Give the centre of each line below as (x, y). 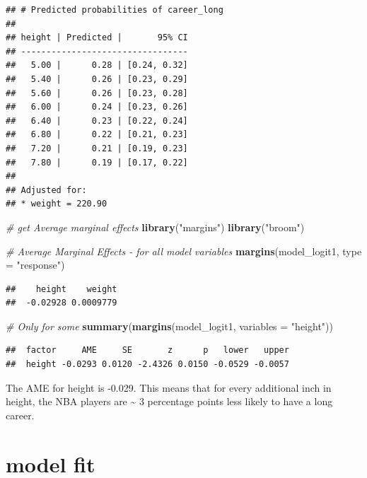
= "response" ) (35, 265)
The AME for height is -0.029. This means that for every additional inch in (169, 387)
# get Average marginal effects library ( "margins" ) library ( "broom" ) (155, 227)
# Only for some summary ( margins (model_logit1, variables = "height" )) (169, 326)
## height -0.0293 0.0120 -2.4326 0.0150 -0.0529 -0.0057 (147, 365)
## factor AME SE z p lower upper (147, 350)
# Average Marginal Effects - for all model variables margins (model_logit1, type (184, 251)
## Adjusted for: (46, 190)
